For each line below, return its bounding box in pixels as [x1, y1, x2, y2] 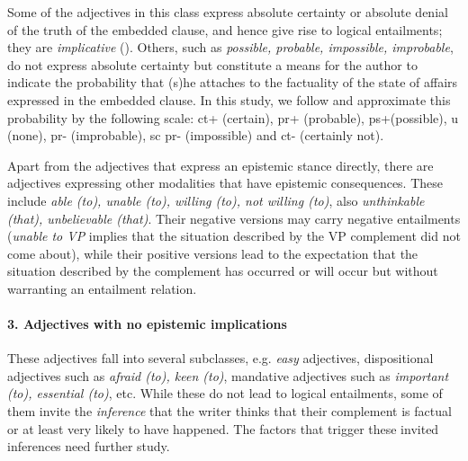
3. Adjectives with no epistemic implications [7, 315, 287, 333]
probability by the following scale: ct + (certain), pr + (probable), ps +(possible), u [7, 108, 459, 127]
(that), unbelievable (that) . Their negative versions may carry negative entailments [7, 208, 461, 227]
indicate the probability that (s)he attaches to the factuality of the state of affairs [7, 73, 458, 92]
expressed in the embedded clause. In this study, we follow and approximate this [7, 90, 451, 109]
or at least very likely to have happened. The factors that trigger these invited [7, 419, 439, 438]
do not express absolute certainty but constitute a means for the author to [7, 55, 418, 74]
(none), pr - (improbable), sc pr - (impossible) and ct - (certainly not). [7, 126, 384, 145]
